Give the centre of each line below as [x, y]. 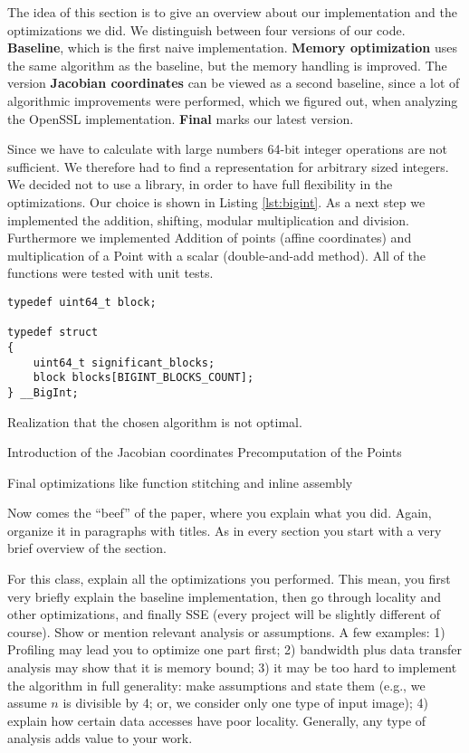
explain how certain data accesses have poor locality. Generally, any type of [217, 720]
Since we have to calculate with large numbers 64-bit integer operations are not [228, 149]
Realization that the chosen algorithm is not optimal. [155, 421]
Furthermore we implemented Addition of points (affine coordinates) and [210, 238]
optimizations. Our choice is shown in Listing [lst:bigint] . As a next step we [216, 201]
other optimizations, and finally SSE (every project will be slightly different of [224, 614]
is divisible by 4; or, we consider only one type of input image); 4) [246, 703]
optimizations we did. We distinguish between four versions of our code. [206, 29]
